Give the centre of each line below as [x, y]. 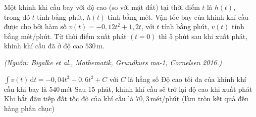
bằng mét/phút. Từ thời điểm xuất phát [65, 36]
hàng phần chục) [29, 108]
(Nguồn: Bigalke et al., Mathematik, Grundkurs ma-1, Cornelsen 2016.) [113, 62]
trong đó [17, 17]
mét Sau [73, 89]
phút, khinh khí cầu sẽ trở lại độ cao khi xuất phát [175, 89]
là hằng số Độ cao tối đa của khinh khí [187, 79]
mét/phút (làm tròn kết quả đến [199, 98]
